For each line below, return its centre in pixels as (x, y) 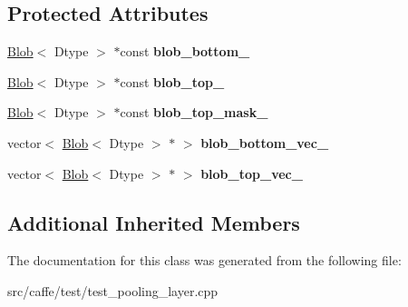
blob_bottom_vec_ (265, 142)
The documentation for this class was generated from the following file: (204, 260)
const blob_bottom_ (185, 51)
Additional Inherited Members (154, 222)
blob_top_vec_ (252, 173)
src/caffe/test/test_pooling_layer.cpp (113, 290)
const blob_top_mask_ (194, 112)
